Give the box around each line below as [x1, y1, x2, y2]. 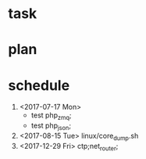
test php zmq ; [30, 110, 72, 122]
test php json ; [30, 121, 72, 132]
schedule [8, 76, 70, 94]
